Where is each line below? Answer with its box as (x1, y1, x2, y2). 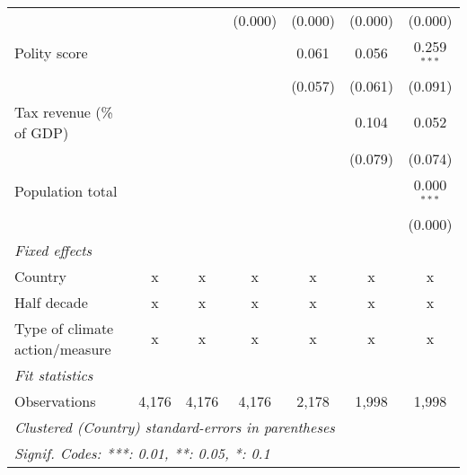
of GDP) (14, 121, 69, 143)
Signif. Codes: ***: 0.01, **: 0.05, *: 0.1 (14, 442, 270, 463)
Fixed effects (14, 239, 93, 260)
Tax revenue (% (14, 101, 113, 122)
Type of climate (14, 317, 114, 339)
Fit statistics (14, 364, 93, 385)
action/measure (14, 338, 111, 359)
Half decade (14, 291, 88, 312)
